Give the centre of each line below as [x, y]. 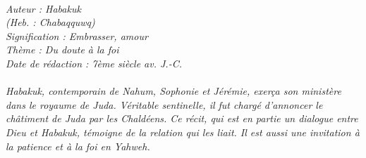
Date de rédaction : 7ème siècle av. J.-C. [94, 63]
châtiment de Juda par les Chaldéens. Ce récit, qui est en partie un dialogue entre [182, 118]
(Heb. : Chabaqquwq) [50, 22]
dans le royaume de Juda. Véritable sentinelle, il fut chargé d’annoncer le [164, 104]
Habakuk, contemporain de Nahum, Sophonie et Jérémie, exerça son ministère [173, 91]
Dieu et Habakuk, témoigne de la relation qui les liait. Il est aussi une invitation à [183, 132]
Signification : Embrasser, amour [77, 35]
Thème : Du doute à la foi [62, 50]
